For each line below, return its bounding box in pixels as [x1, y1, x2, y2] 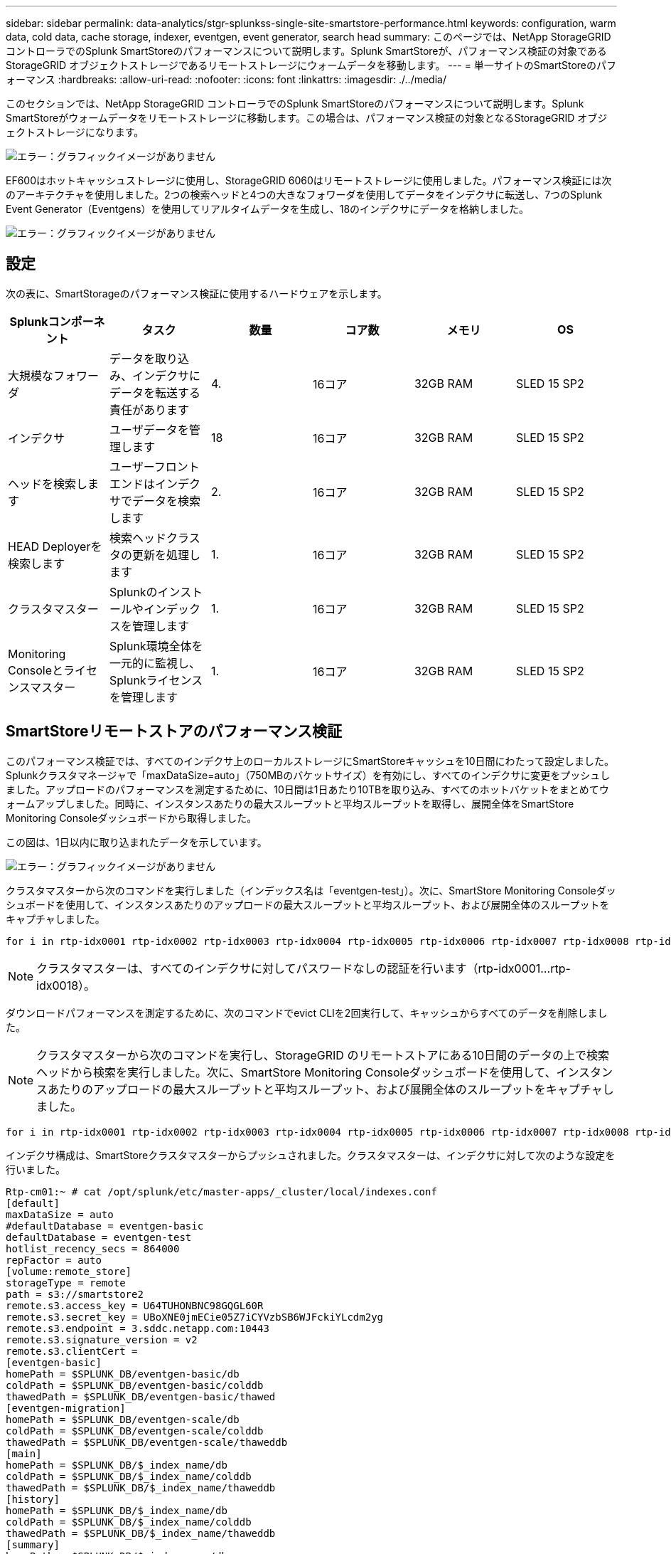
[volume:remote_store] [6, 1265, 132, 1277]
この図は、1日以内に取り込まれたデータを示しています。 [6, 835, 267, 848]
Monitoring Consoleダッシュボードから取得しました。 [6, 811, 257, 824]
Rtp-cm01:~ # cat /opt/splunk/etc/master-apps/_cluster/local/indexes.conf [6, 1185, 437, 1198]
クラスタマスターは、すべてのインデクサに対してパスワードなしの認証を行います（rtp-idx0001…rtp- [36, 961, 571, 976]
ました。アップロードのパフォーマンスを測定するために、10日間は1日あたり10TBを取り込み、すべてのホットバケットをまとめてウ [6, 783, 609, 795]
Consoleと [8, 662, 63, 677]
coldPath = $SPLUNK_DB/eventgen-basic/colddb [6, 1379, 264, 1391]
